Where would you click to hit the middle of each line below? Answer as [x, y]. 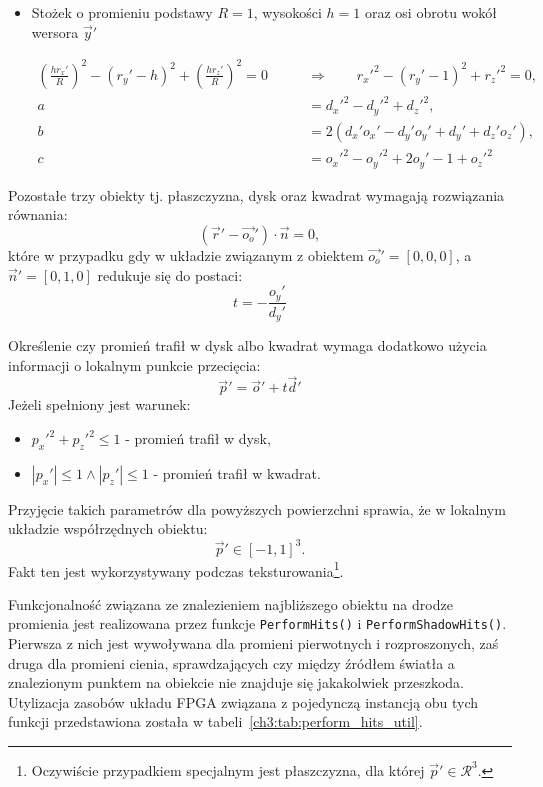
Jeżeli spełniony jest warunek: [99, 404]
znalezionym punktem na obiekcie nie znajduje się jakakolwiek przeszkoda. [236, 682]
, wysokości [287, 12]
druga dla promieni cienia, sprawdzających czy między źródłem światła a [231, 662]
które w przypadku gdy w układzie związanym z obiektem [186, 254]
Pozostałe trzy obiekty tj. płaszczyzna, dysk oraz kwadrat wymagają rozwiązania [256, 194]
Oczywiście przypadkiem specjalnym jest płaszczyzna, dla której [228, 769]
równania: [38, 214]
